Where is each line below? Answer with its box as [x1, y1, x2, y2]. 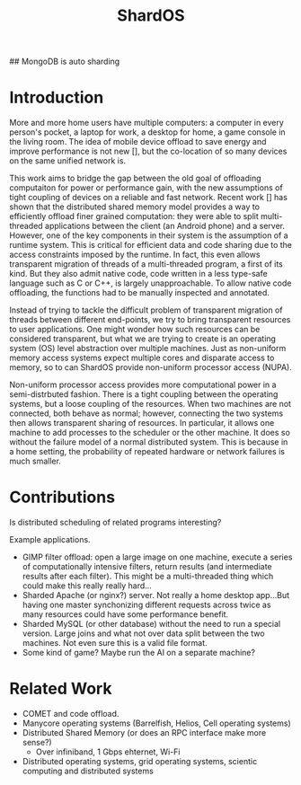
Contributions [9, 487, 115, 507]
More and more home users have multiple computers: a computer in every [9, 118, 285, 128]
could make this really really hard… [22, 580, 153, 591]
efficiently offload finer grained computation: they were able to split [9, 211, 259, 222]
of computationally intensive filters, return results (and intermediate [22, 561, 272, 572]
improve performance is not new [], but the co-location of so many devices [9, 146, 288, 157]
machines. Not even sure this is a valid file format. [22, 638, 208, 648]
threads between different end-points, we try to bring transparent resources [9, 314, 291, 325]
